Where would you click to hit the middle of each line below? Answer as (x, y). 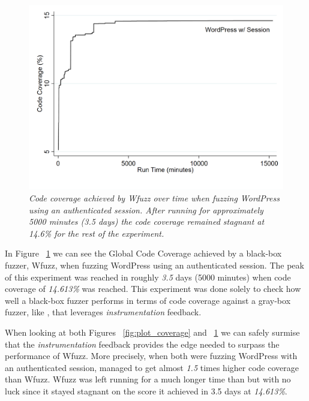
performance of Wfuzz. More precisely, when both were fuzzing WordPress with (151, 356)
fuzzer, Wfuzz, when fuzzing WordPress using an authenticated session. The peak (154, 265)
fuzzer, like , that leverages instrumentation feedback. (103, 312)
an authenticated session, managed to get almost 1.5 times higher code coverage (152, 367)
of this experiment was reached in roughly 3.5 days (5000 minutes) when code (148, 277)
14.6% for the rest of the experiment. (97, 233)
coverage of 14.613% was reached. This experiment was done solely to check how (153, 289)
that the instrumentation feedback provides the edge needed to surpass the (142, 344)
